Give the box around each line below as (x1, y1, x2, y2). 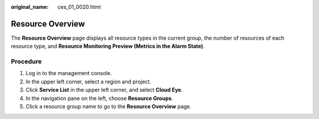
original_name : (11, 4, 49, 10)
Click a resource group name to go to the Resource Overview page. (25, 103, 192, 110)
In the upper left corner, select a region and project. (25, 78, 152, 85)
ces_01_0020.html (57, 4, 101, 10)
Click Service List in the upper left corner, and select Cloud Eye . (25, 86, 183, 94)
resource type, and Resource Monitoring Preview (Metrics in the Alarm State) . (11, 43, 205, 50)
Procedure (11, 57, 42, 66)
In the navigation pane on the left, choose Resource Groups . (25, 95, 174, 102)
